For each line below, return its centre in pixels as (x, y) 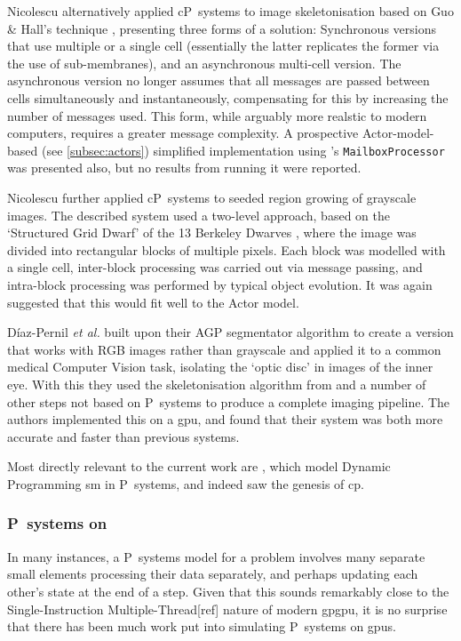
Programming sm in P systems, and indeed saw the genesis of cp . (186, 483)
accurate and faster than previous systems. (123, 436)
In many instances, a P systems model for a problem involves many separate (216, 556)
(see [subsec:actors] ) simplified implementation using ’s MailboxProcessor (243, 150)
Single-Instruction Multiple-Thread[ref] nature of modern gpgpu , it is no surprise (227, 609)
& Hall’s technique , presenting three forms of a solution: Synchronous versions (222, 28)
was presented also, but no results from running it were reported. (184, 168)
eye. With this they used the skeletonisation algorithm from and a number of (217, 384)
